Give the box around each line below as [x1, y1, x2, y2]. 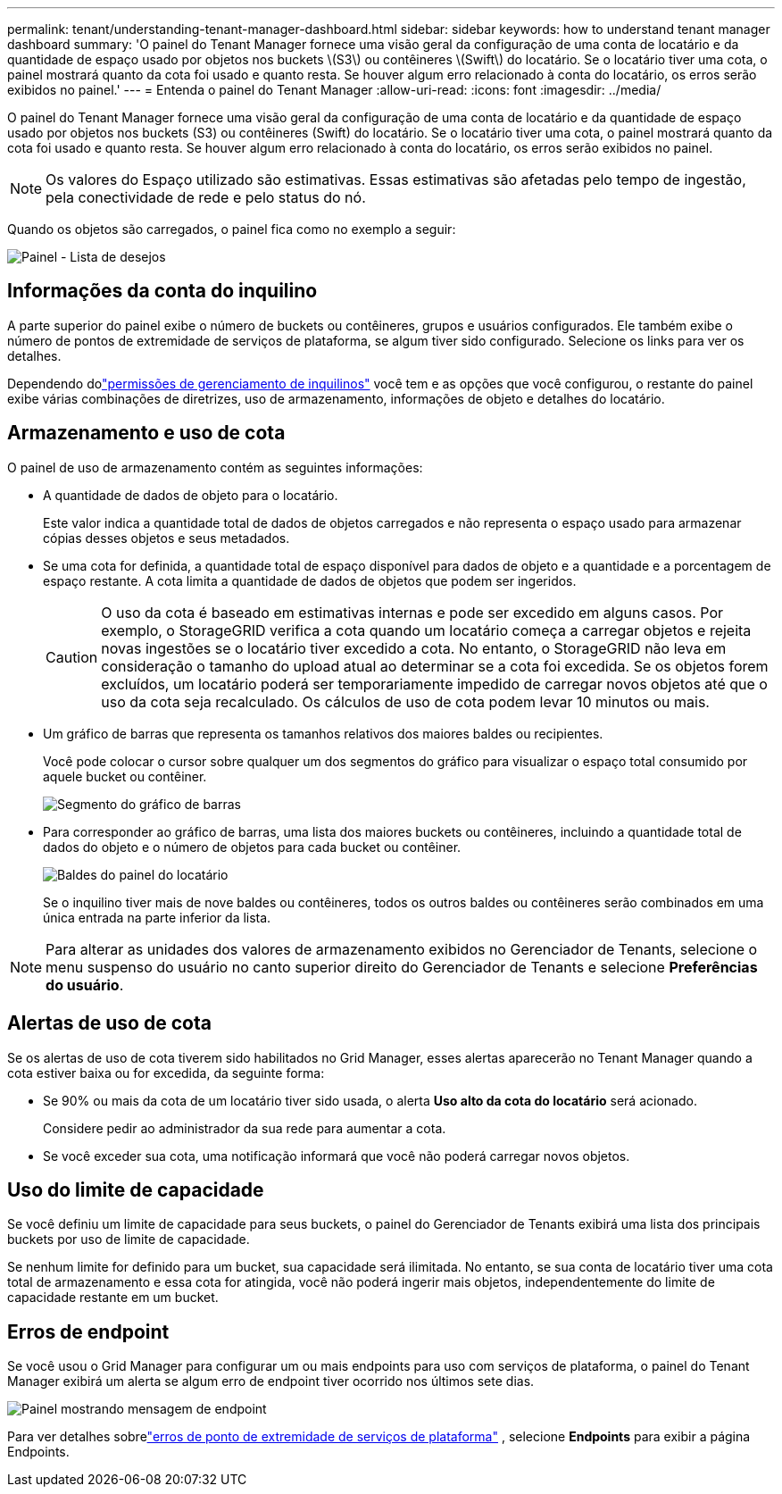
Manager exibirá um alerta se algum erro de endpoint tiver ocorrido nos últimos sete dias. [7, 1373, 535, 1390]
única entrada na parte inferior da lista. [43, 909, 271, 925]
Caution [46, 647, 98, 666]
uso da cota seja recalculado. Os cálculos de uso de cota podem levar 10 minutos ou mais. [101, 692, 710, 711]
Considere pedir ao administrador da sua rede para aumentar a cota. [43, 1120, 446, 1136]
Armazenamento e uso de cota [7, 421, 286, 445]
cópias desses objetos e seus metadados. [43, 530, 290, 546]
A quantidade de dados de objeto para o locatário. [43, 487, 338, 503]
